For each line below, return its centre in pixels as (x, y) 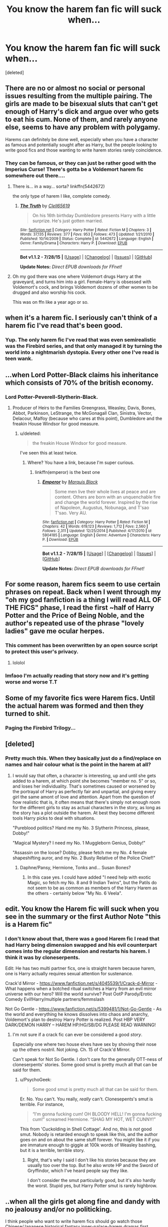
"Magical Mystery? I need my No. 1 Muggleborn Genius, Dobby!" (79, 843)
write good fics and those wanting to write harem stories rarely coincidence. (84, 150)
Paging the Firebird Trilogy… (40, 728)
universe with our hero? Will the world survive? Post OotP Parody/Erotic (79, 994)
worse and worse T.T (31, 682)
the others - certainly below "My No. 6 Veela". (75, 893)
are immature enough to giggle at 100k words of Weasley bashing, (88, 1145)
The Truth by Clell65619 (45, 206)
